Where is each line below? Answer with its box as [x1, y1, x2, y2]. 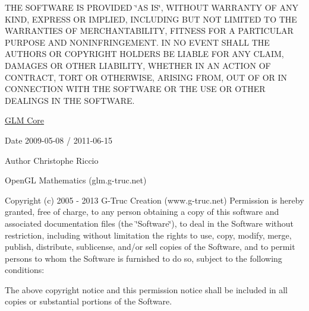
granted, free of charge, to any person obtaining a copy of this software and [5, 205, 279, 218]
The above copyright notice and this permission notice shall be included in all [5, 283, 288, 296]
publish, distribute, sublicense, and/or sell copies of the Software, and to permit [5, 240, 295, 253]
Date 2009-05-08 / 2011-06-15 [5, 134, 112, 146]
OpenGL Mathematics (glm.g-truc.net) [5, 174, 147, 186]
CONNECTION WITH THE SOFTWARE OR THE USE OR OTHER [5, 82, 266, 95]
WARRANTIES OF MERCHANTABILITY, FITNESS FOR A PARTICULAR [5, 24, 294, 37]
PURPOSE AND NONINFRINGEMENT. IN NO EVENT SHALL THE [5, 36, 270, 48]
